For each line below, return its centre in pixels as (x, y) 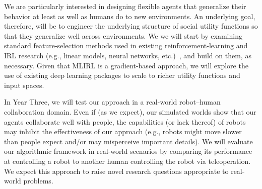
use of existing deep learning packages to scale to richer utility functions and (122, 75)
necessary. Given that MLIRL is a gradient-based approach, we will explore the (126, 65)
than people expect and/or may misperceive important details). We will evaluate (128, 141)
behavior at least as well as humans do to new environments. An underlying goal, (130, 16)
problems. (38, 181)
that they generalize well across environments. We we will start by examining (123, 35)
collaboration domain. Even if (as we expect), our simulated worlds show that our (130, 111)
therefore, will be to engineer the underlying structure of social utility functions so (131, 26)
